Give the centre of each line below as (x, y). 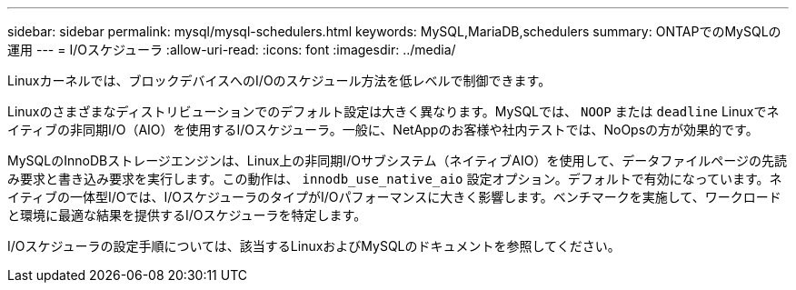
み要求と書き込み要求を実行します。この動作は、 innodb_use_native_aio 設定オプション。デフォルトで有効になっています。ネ (395, 179)
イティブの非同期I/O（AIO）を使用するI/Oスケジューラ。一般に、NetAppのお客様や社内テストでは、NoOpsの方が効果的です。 (383, 130)
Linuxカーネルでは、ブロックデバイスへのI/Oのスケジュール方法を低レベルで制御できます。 (279, 80)
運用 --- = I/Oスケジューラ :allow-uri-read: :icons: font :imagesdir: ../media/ (232, 50)
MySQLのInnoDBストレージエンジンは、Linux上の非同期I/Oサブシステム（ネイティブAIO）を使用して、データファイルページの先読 (398, 160)
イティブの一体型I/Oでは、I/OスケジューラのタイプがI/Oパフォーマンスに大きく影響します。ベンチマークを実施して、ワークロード (394, 197)
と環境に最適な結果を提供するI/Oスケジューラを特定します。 (187, 215)
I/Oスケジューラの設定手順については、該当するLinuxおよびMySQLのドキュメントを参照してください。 (314, 246)
